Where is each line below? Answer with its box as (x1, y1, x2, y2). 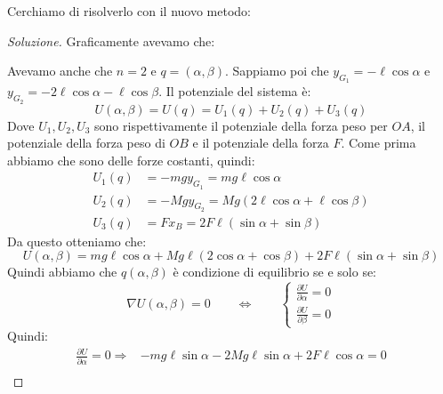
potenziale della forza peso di (7, 133, 165, 152)
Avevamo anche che (7, 61, 113, 80)
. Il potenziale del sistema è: (158, 82, 311, 101)
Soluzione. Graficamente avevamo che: (7, 31, 215, 50)
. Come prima (341, 133, 416, 152)
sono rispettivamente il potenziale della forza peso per (94, 116, 388, 134)
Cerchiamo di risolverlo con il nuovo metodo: (7, 2, 251, 20)
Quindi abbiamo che (7, 262, 117, 281)
